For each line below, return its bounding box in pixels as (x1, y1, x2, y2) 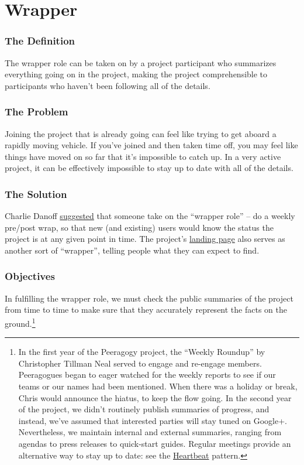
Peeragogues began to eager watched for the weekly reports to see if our (18, 368, 276, 381)
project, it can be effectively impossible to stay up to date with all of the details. (5, 162, 293, 174)
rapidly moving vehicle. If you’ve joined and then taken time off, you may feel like (5, 139, 298, 151)
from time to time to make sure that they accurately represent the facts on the (5, 303, 287, 316)
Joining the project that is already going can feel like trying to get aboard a (5, 127, 277, 139)
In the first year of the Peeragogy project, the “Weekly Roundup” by (18, 346, 265, 358)
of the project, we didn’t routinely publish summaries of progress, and (18, 403, 270, 415)
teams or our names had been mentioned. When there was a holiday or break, (18, 380, 298, 392)
